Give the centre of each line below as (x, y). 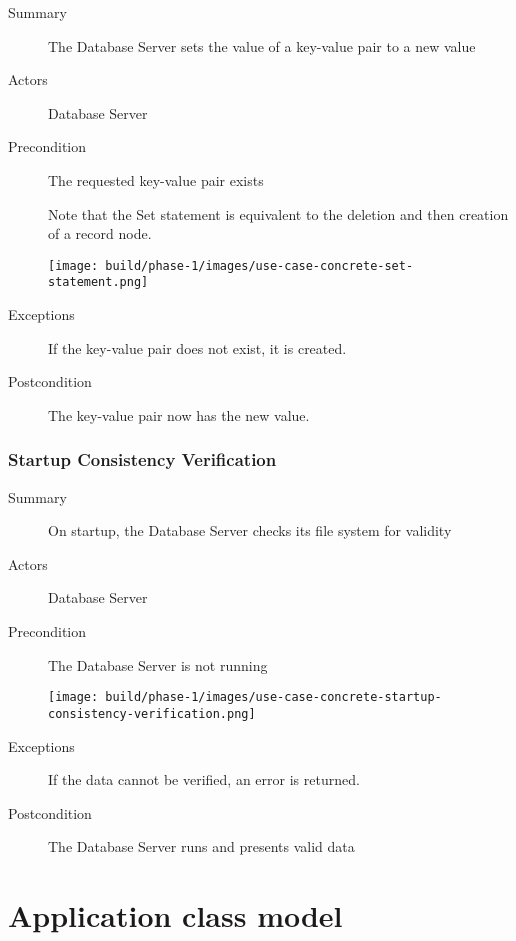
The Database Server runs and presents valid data (201, 846)
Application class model (175, 915)
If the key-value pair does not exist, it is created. (197, 347)
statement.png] (98, 282)
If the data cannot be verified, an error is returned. (204, 779)
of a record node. (100, 233)
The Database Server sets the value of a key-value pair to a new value (262, 45)
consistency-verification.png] (152, 713)
